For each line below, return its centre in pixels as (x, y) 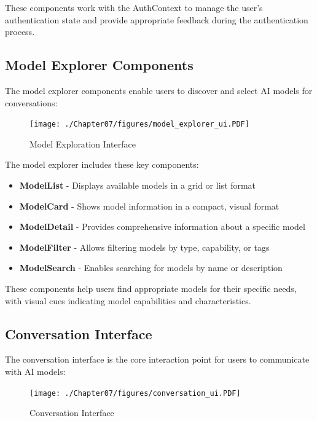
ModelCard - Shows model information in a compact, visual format (149, 206)
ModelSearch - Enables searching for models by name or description (151, 268)
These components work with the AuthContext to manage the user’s (134, 7)
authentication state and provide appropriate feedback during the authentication (157, 19)
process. (20, 32)
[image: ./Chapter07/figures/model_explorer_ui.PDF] (139, 124)
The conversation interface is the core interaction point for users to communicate (157, 359)
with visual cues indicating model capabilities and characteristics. (128, 300)
